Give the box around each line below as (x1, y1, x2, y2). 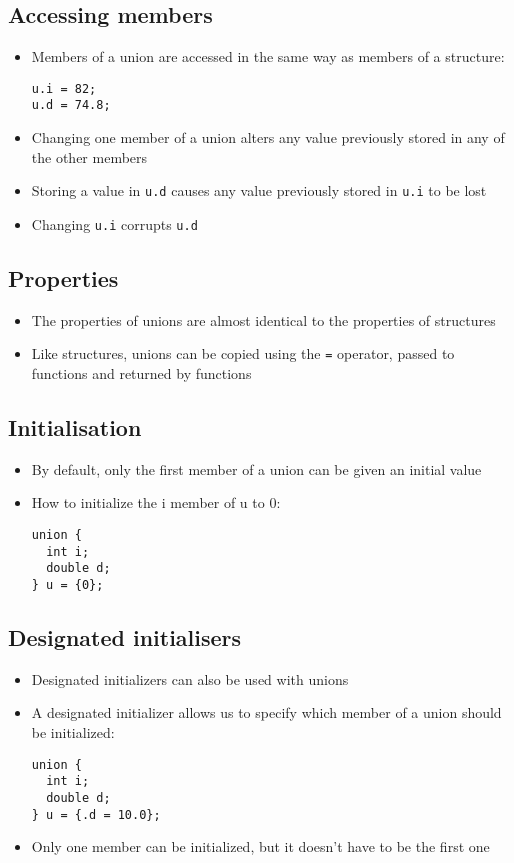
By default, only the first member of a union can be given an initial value (31, 458, 482, 479)
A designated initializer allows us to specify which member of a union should (31, 702, 502, 723)
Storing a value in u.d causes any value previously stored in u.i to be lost (31, 180, 487, 201)
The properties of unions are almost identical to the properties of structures (31, 309, 496, 330)
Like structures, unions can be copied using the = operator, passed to (31, 343, 455, 364)
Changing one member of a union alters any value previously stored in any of (31, 127, 505, 148)
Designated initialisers (8, 622, 242, 653)
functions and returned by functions (31, 363, 252, 384)
